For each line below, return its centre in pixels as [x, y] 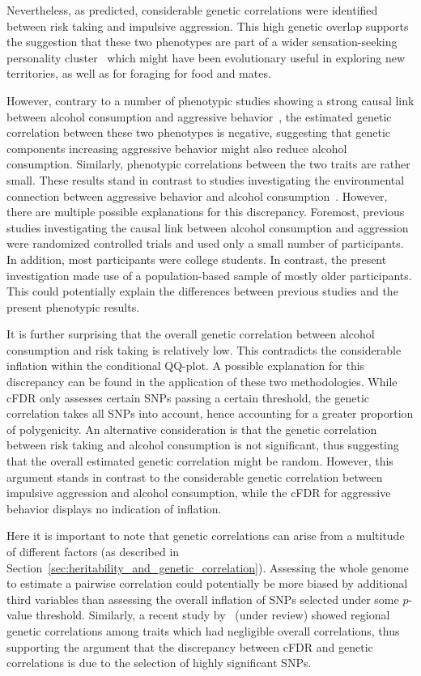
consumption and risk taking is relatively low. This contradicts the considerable [204, 349]
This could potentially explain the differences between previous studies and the [202, 291]
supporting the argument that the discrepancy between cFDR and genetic [190, 646]
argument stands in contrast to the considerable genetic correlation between [195, 476]
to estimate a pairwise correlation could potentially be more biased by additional [207, 583]
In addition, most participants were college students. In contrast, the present [197, 259]
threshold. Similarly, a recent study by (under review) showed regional [213, 615]
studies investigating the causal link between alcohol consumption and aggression [208, 227]
